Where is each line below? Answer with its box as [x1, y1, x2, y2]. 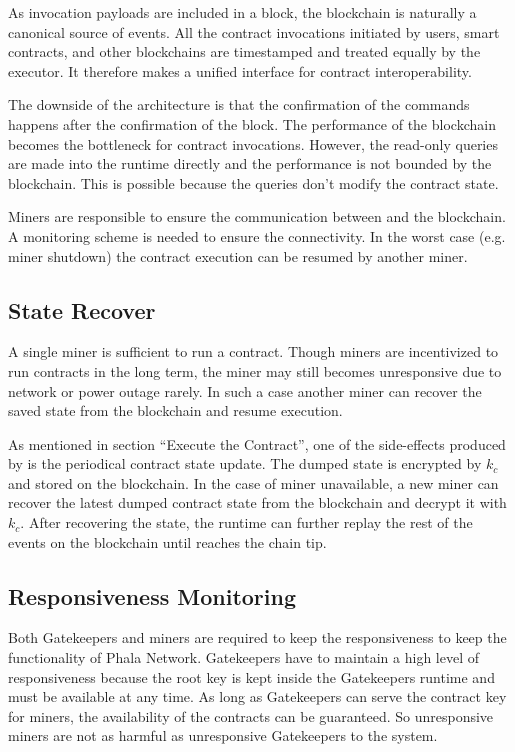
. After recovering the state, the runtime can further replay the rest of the [20, 512, 473, 533]
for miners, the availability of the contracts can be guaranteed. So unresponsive [8, 705, 494, 726]
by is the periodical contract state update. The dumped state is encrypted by [8, 453, 482, 474]
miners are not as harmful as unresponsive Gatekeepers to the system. [8, 725, 438, 746]
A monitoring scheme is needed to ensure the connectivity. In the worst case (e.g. [8, 225, 506, 246]
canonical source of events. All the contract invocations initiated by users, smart [8, 21, 500, 42]
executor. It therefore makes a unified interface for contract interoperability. [8, 60, 472, 81]
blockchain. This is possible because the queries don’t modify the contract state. [8, 172, 499, 193]
